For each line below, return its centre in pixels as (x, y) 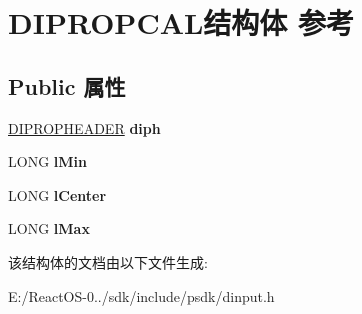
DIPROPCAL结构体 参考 (181, 22)
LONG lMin (47, 161)
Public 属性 (67, 85)
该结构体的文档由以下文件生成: (108, 261)
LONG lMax (49, 228)
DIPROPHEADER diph (84, 127)
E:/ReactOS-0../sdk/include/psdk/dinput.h (141, 295)
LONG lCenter (57, 194)
